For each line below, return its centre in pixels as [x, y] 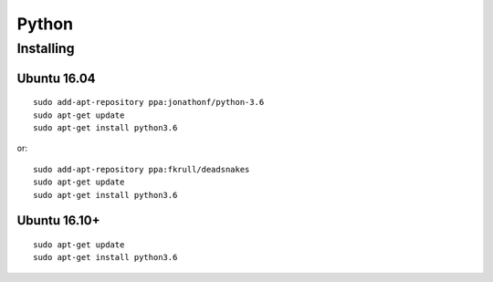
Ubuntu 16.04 [56, 78]
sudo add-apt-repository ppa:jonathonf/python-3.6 [149, 102]
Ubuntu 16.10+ [58, 220]
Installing [46, 48]
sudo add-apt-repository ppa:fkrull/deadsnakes [142, 169]
